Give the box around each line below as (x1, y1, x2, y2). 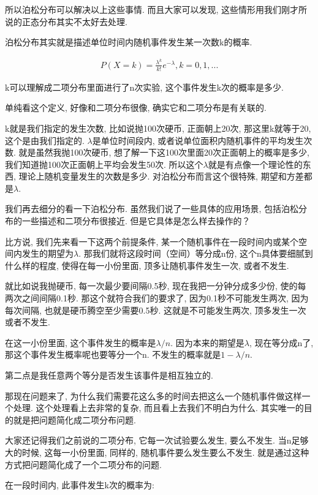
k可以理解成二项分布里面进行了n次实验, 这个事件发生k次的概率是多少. (5, 80, 284, 93)
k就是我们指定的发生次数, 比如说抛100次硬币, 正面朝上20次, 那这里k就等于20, (5, 121, 311, 134)
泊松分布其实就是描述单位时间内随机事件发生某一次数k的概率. (5, 36, 252, 48)
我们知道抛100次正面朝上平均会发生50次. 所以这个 (5, 157, 203, 170)
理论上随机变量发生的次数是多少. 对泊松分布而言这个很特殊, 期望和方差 (18, 170, 304, 183)
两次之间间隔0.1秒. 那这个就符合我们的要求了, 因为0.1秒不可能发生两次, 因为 (5, 292, 309, 304)
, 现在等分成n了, (249, 336, 314, 349)
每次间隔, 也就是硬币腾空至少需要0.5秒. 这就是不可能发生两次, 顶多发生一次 (5, 303, 306, 316)
